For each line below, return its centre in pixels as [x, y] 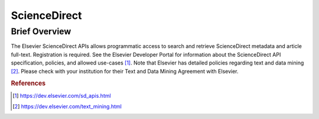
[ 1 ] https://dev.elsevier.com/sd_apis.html [62, 95]
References [28, 83]
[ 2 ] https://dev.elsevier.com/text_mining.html [67, 106]
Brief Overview [41, 31]
